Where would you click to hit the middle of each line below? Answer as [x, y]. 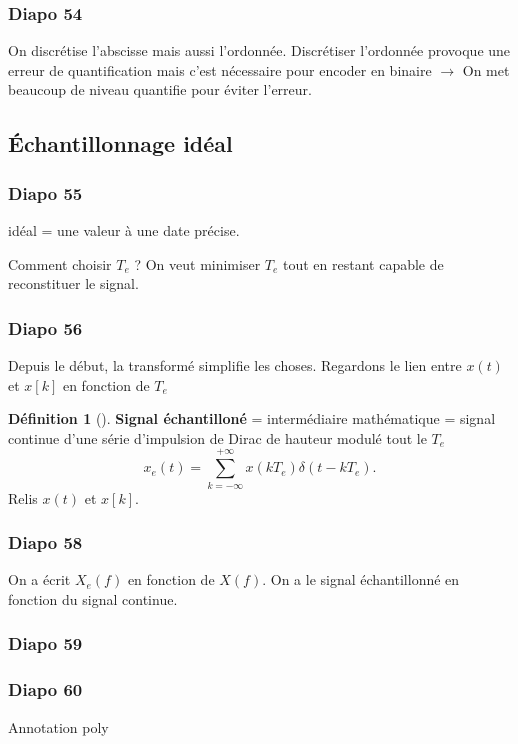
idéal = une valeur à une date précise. [124, 230]
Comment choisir [60, 263]
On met [486, 69]
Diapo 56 [45, 327]
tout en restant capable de [363, 263]
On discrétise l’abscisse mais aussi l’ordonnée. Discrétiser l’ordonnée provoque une [259, 50]
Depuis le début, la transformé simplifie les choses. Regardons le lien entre [235, 365]
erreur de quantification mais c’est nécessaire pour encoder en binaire [220, 69]
